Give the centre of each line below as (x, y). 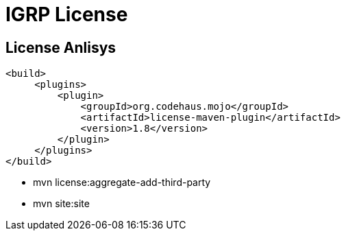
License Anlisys (61, 47)
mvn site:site (61, 204)
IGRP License (67, 14)
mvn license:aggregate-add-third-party (122, 182)
